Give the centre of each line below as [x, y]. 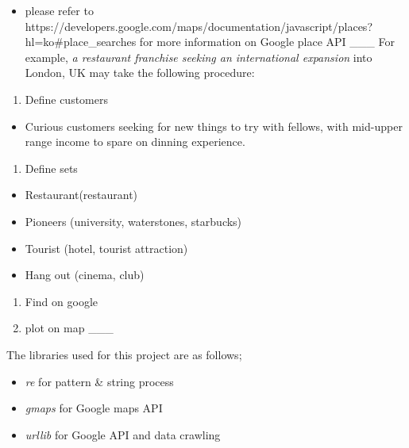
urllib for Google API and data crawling [123, 434]
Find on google [62, 301]
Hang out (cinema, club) [85, 275]
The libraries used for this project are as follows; [124, 354]
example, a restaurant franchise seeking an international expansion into [199, 57]
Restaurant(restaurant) [81, 195]
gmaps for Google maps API [94, 408]
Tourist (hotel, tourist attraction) [106, 248]
